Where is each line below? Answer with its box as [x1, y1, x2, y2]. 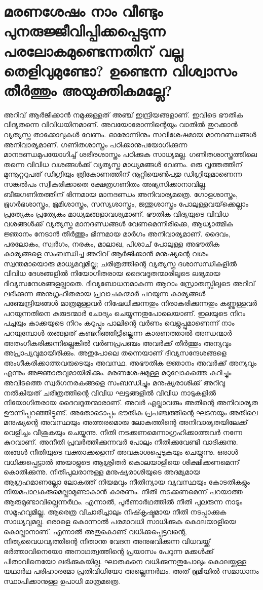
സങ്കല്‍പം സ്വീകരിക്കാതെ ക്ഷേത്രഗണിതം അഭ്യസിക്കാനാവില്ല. [4, 179, 207, 189]
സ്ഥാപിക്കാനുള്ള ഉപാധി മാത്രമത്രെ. [4, 575, 121, 586]
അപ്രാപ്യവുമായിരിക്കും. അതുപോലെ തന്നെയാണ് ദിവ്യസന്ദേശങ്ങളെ [4, 347, 227, 358]
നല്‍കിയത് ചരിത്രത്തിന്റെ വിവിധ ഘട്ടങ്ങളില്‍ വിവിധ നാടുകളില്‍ [4, 387, 216, 398]
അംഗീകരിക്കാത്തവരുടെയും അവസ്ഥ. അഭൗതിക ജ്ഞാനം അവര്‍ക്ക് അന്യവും [4, 357, 257, 368]
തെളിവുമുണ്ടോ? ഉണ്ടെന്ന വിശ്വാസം [4, 60, 237, 81]
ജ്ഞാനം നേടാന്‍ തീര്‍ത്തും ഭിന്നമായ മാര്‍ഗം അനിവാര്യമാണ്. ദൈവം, [4, 228, 231, 239]
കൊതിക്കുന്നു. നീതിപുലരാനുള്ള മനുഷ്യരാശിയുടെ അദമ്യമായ [4, 466, 200, 477]
